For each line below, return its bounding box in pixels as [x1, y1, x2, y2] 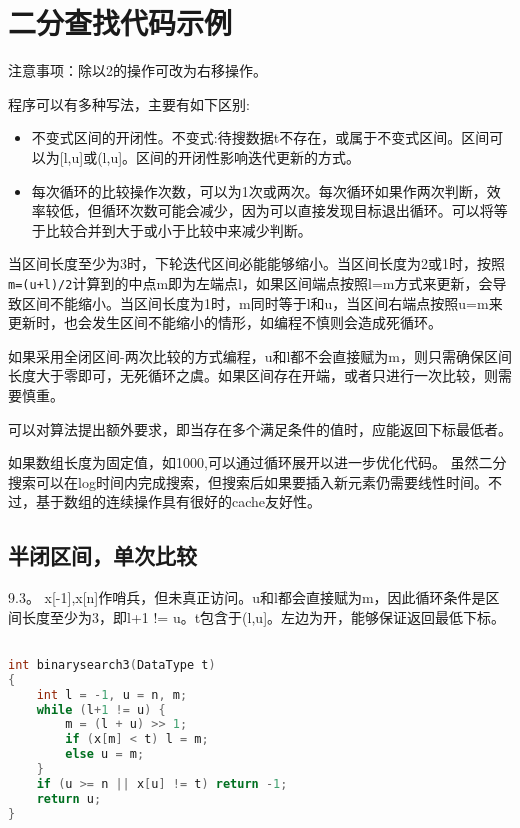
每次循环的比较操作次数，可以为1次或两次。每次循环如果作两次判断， [31, 180, 487, 201]
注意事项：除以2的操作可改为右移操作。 [8, 60, 267, 81]
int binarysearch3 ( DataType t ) [8, 657, 216, 672]
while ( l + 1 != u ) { [36, 702, 166, 717]
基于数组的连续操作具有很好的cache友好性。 [35, 491, 322, 512]
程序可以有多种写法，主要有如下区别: [8, 93, 250, 114]
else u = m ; [65, 747, 145, 762]
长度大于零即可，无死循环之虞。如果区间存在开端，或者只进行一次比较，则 [8, 365, 498, 386]
